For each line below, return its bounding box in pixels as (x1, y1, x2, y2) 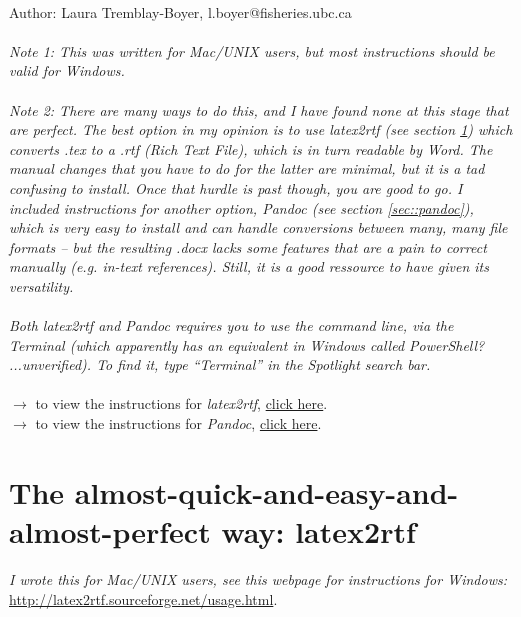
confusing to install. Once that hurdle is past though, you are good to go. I (9, 177, 463, 198)
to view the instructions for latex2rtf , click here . (35, 393, 328, 414)
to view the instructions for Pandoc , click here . (35, 413, 322, 434)
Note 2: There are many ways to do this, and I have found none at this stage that (9, 99, 509, 120)
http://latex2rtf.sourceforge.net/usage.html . (9, 588, 278, 609)
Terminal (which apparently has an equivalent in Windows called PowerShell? (9, 334, 485, 355)
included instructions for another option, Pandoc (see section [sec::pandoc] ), (9, 197, 474, 218)
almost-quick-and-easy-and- (74, 471, 459, 512)
